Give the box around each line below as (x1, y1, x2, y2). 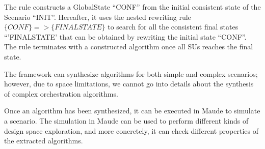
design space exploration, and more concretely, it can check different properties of (4, 125, 258, 136)
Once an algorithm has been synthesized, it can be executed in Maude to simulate (4, 105, 260, 116)
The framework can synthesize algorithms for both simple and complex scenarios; (4, 68, 258, 79)
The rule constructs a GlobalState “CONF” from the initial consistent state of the (4, 2, 261, 12)
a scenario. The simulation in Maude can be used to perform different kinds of (4, 115, 249, 126)
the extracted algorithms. (4, 135, 83, 146)
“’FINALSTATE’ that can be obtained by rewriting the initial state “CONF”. (4, 31, 247, 42)
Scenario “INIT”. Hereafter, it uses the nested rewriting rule (4, 11, 191, 22)
